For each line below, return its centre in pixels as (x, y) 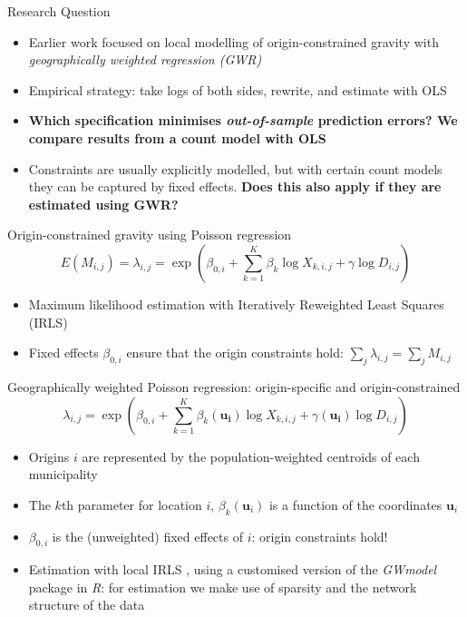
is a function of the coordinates (355, 504)
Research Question (59, 11)
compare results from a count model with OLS (177, 137)
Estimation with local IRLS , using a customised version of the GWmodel (233, 569)
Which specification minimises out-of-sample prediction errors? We (243, 120)
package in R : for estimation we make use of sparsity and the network (223, 587)
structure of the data (87, 605)
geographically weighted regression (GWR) (145, 59)
